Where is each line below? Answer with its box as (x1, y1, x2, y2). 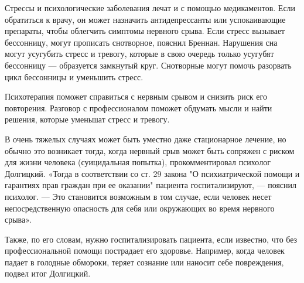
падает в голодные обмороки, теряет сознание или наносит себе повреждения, (5, 255, 284, 268)
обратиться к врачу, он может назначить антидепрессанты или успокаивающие (5, 13, 286, 25)
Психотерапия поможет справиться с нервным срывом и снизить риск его (5, 90, 267, 103)
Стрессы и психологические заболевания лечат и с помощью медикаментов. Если (5, 2, 296, 13)
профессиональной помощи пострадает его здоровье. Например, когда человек (5, 244, 285, 257)
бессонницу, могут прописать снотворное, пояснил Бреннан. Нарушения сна (5, 36, 278, 48)
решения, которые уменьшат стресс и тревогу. (5, 113, 170, 125)
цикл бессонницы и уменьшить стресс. (5, 70, 144, 83)
